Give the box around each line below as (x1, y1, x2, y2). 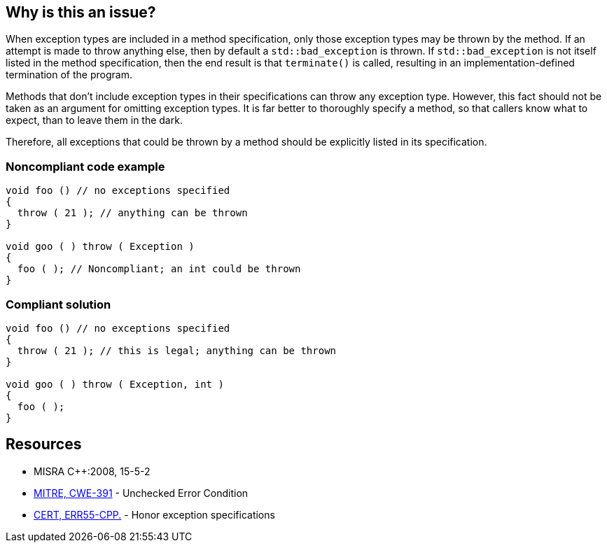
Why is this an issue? (6, 3, 156, 21)
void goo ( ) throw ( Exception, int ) (6, 378, 224, 390)
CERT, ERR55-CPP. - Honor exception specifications (34, 508, 275, 521)
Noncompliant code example (6, 159, 165, 174)
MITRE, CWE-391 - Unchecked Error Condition (34, 486, 249, 499)
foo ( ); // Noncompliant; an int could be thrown (17, 263, 301, 275)
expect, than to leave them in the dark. (6, 114, 183, 127)
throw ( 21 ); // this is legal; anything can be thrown (17, 344, 337, 356)
